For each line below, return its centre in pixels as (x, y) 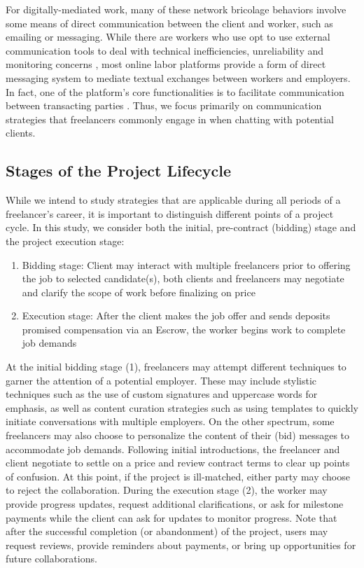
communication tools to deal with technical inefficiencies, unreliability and (165, 50)
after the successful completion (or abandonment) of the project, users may (167, 531)
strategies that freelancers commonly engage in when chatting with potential (170, 119)
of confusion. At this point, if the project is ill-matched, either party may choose (178, 476)
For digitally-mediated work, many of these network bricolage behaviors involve (176, 9)
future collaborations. (51, 559)
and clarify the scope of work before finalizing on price (139, 292)
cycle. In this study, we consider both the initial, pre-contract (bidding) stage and (181, 227)
